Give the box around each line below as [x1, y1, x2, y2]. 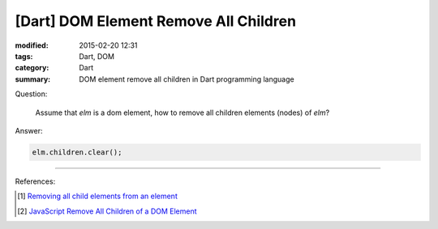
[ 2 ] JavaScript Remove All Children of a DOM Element [17, 206, 198, 216]
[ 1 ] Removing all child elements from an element [17, 191, 178, 201]
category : [15, 63, 49, 73]
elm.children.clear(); [32, 147, 122, 157]
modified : [15, 40, 49, 50]
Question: [15, 89, 48, 99]
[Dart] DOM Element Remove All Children [15, 12, 296, 30]
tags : [15, 51, 33, 61]
